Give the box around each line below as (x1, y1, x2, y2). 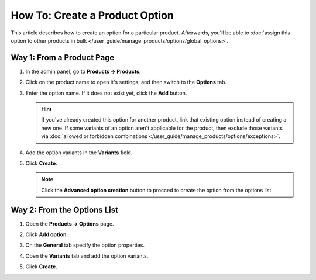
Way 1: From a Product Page (11, 53, 115, 63)
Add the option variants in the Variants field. (25, 149, 133, 156)
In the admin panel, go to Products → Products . (25, 68, 141, 75)
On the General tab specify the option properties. (25, 241, 145, 248)
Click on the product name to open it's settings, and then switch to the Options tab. (25, 79, 227, 86)
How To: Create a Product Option (11, 9, 174, 22)
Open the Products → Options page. (25, 220, 114, 227)
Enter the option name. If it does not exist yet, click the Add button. (25, 89, 187, 96)
